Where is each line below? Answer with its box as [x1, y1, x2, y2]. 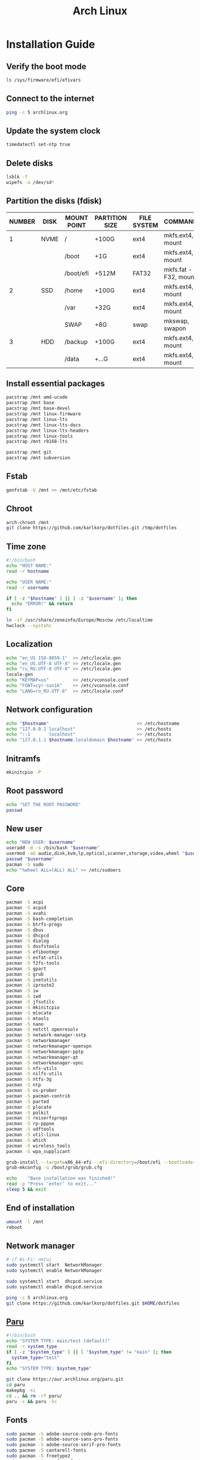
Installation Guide [6, 38, 95, 51]
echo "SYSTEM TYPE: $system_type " [6, 1365, 92, 1372]
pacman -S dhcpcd [6, 932, 49, 938]
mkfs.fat [163, 265, 187, 273]
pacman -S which [6, 1137, 46, 1143]
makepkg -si [6, 1387, 36, 1394]
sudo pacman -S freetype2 [6, 1453, 70, 1459]
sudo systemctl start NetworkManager [6, 1262, 102, 1268]
